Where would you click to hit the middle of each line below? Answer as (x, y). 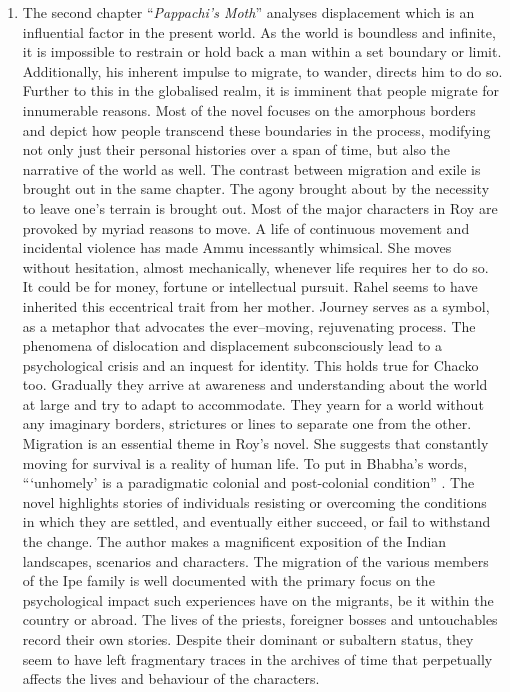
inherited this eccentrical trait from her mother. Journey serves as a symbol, (256, 305)
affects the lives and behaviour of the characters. (171, 678)
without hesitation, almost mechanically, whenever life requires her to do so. (255, 266)
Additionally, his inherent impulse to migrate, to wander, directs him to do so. (262, 70)
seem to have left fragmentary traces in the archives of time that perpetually (257, 658)
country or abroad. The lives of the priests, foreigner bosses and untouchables (260, 619)
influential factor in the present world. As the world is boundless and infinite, (259, 31)
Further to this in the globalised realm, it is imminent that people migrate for (261, 90)
